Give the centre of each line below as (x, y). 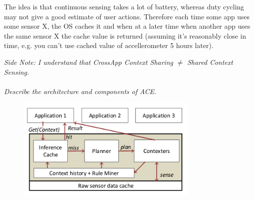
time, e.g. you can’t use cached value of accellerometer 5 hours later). (109, 45)
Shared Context (210, 62)
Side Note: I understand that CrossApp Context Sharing (89, 62)
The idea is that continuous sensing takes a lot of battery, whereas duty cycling (124, 6)
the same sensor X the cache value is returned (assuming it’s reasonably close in (125, 35)
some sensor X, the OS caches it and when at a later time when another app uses (127, 26)
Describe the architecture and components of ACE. (80, 91)
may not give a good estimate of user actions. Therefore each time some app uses (127, 16)
